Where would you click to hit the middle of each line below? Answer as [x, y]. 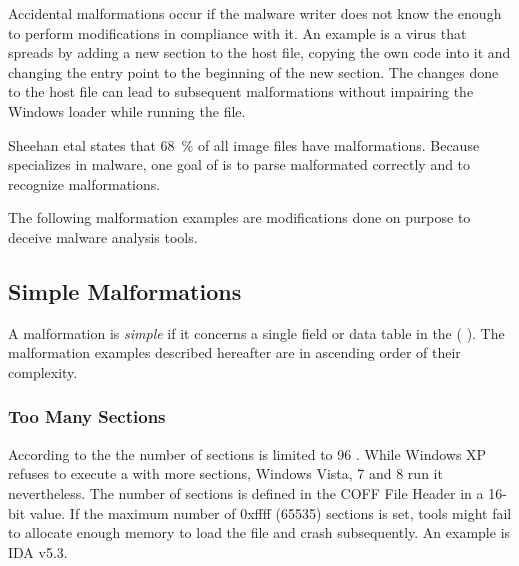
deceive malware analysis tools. [103, 236]
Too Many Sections [87, 416]
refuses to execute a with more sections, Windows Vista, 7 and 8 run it [225, 473]
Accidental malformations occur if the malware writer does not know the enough [255, 13]
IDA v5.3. [38, 551]
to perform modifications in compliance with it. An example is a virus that [237, 32]
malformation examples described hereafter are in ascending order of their [234, 352]
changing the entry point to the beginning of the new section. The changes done [253, 71]
